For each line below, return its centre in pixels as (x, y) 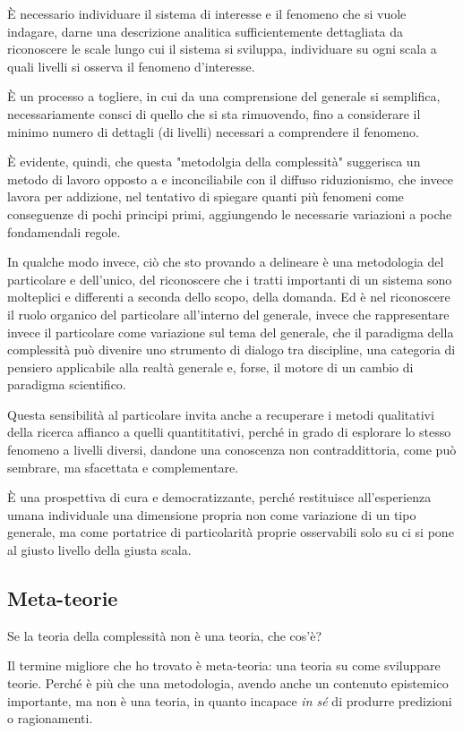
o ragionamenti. (50, 718)
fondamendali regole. (64, 231)
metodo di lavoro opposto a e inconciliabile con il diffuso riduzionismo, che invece (231, 179)
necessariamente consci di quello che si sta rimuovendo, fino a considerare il (214, 113)
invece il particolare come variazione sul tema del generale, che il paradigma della (231, 332)
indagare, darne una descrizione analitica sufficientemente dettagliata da (206, 31)
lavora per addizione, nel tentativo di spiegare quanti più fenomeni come (206, 196)
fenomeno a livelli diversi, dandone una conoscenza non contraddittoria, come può (232, 450)
